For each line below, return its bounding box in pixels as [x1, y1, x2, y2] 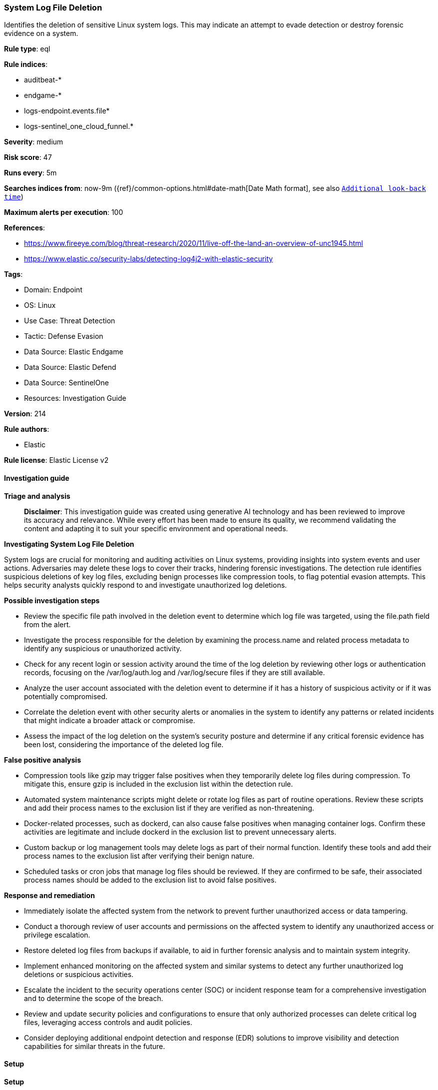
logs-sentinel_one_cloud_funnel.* [24, 122, 134, 131]
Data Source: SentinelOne [24, 378, 109, 387]
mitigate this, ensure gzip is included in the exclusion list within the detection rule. [24, 779, 293, 788]
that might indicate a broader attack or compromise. [24, 716, 195, 725]
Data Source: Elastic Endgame [24, 347, 123, 356]
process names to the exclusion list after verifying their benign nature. [24, 851, 254, 860]
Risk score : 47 [4, 153, 52, 162]
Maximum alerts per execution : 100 [4, 208, 123, 217]
